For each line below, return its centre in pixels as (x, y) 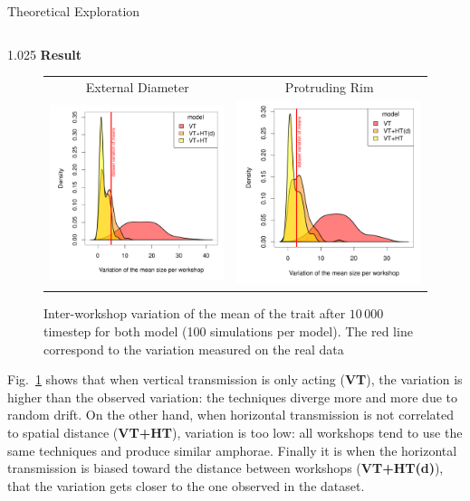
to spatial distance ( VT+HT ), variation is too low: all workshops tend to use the (235, 432)
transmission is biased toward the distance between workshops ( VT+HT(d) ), (225, 468)
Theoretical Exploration (74, 11)
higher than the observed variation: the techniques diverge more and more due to (232, 397)
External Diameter (137, 86)
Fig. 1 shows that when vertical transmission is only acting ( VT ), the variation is (235, 379)
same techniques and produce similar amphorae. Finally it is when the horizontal (232, 450)
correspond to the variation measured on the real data (194, 349)
